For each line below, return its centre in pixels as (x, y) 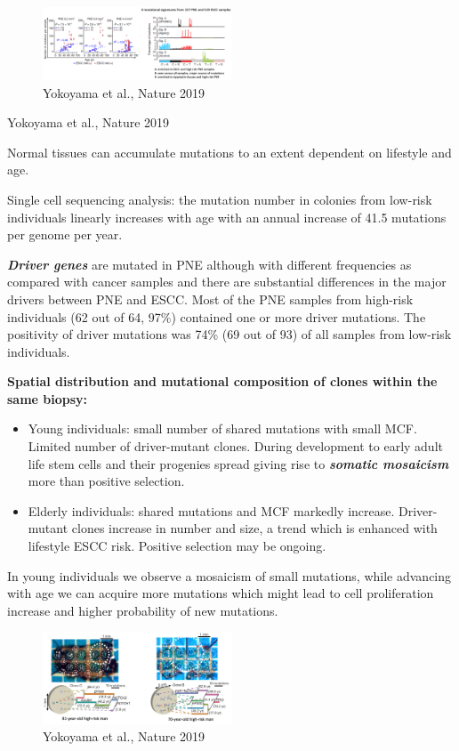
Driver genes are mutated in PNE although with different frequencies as (209, 264)
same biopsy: (48, 398)
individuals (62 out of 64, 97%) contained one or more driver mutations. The (217, 316)
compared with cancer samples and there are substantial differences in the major (227, 282)
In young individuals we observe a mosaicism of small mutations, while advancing (229, 575)
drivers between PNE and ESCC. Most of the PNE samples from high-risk (210, 299)
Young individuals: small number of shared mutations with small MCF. (222, 428)
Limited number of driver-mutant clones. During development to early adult (235, 446)
